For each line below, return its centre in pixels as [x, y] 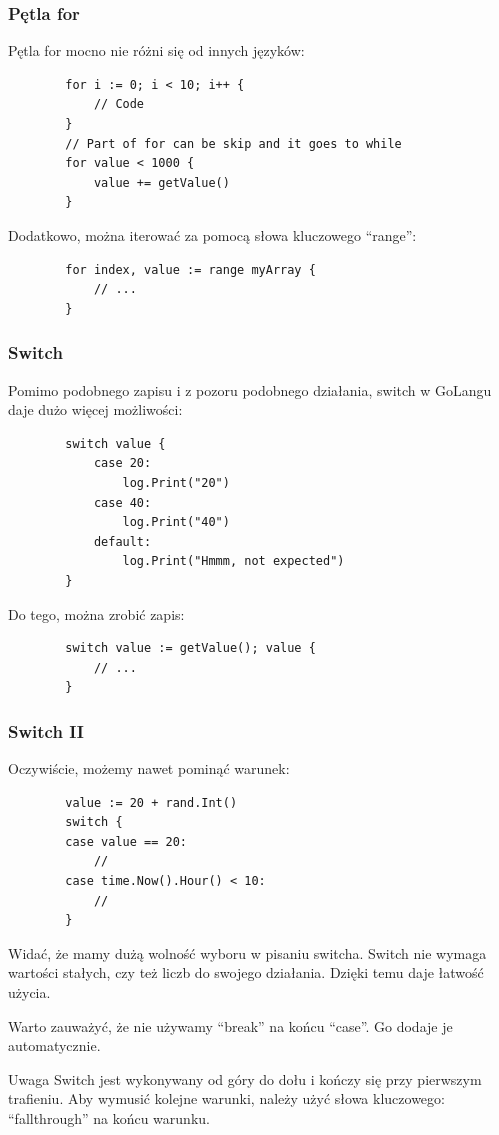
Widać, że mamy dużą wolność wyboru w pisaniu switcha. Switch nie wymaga [247, 952]
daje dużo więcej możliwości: [95, 409]
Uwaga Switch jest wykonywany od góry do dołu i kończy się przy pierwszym [245, 1078]
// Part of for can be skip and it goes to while [233, 143]
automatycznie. [54, 1045]
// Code [119, 104]
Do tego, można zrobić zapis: [96, 613]
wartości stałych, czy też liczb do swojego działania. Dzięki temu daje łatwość [246, 972]
